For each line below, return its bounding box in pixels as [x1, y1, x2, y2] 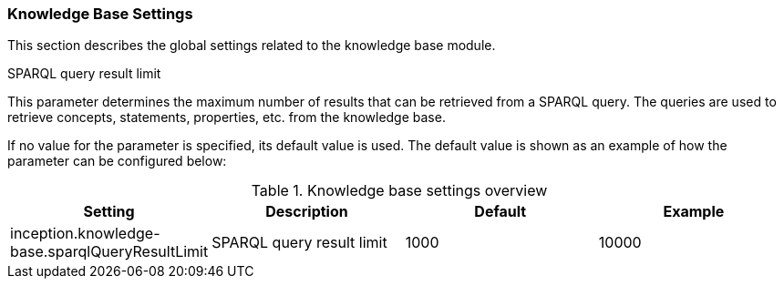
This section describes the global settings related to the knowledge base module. [7, 37, 496, 54]
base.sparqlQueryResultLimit [10, 242, 209, 261]
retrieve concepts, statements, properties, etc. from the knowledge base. [7, 109, 446, 126]
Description [265, 202, 348, 221]
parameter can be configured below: [7, 153, 227, 169]
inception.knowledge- [10, 224, 160, 243]
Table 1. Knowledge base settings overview [251, 181, 548, 200]
